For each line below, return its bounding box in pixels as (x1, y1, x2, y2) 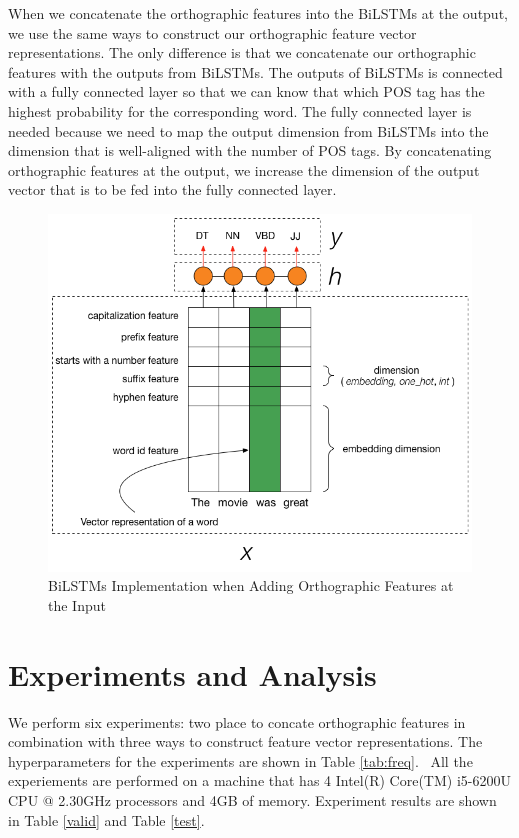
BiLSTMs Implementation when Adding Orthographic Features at (48, 575, 454, 596)
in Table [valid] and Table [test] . (8, 809, 205, 830)
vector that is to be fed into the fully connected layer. (8, 179, 337, 200)
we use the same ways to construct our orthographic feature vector (8, 22, 417, 43)
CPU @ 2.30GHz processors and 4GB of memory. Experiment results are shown (8, 789, 497, 810)
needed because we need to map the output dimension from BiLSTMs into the (8, 120, 489, 141)
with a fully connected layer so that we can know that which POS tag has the (8, 81, 485, 102)
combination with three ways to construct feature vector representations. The (8, 731, 483, 752)
